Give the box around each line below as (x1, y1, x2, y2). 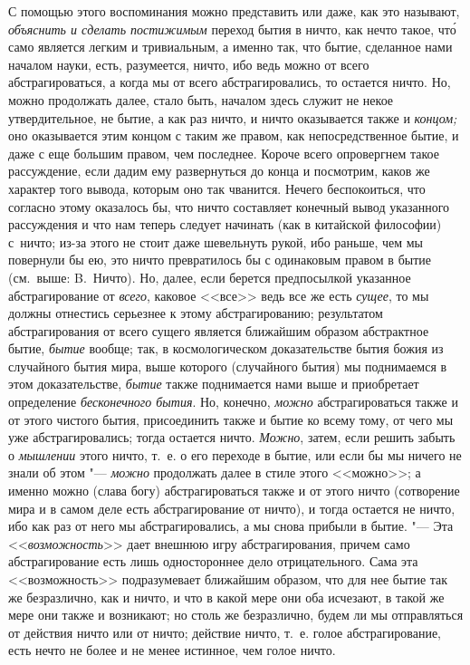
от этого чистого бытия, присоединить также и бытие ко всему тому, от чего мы (8, 410, 454, 429)
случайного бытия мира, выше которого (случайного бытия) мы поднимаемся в (8, 356, 447, 375)
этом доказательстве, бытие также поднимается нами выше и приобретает (8, 374, 419, 393)
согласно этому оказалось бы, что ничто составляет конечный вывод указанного (8, 197, 450, 216)
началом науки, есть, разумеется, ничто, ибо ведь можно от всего (8, 54, 369, 73)
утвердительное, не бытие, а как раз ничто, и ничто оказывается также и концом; (8, 108, 457, 127)
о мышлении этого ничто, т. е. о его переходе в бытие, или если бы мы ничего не (8, 445, 462, 464)
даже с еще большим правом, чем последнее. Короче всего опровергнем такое (8, 143, 439, 162)
